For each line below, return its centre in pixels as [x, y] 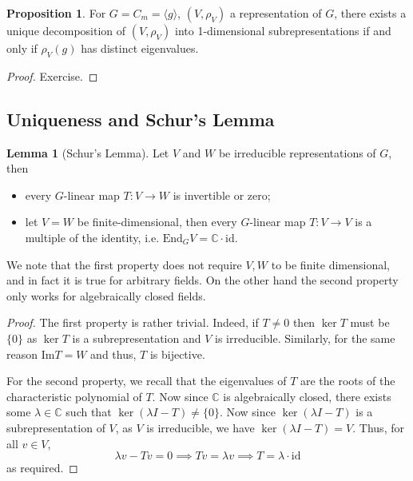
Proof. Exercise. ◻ [52, 76]
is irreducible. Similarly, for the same [305, 338]
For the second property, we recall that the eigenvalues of [147, 381]
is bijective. [177, 354]
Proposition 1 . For [56, 13]
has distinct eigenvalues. [140, 48]
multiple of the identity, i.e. [92, 237]
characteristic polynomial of [74, 396]
